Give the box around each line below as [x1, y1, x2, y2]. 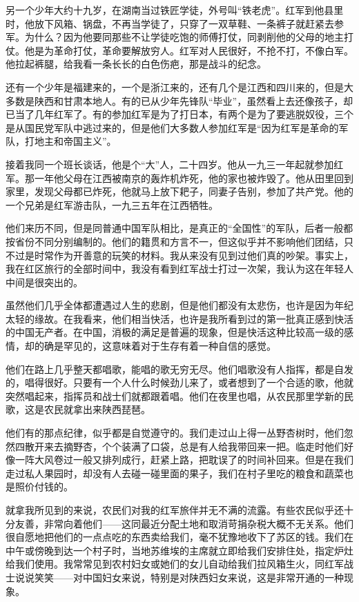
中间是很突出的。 [6, 274, 83, 289]
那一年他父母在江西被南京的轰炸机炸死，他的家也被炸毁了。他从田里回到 [24, 170, 353, 185]
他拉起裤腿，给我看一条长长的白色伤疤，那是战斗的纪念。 [6, 57, 266, 71]
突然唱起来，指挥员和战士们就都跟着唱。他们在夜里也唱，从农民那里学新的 [6, 388, 344, 403]
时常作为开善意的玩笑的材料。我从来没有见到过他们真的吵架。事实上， [34, 248, 353, 262]
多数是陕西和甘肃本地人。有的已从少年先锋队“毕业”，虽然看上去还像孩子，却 [6, 93, 353, 108]
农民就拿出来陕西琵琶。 [43, 402, 151, 417]
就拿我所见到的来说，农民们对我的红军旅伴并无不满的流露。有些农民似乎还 [6, 503, 344, 516]
